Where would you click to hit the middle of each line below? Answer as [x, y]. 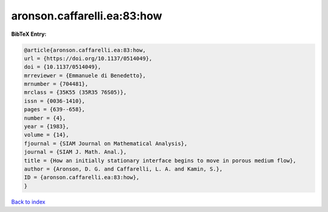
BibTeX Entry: [29, 34]
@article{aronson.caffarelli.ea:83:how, [85, 50]
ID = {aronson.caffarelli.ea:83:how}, [82, 177]
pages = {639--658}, [54, 110]
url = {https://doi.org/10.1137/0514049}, [88, 58]
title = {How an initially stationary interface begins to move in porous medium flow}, [160, 160]
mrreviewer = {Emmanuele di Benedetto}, [85, 75]
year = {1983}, [46, 127]
